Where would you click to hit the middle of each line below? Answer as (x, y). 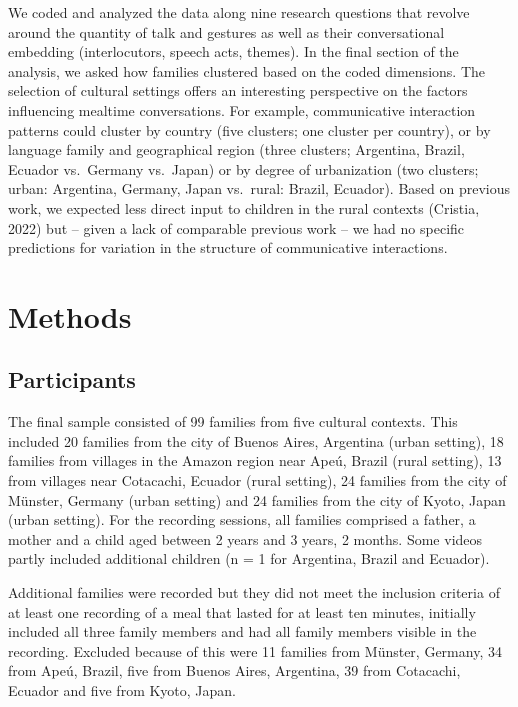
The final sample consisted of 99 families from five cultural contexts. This (233, 421)
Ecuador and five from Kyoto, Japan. (122, 690)
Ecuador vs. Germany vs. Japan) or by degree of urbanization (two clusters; (243, 168)
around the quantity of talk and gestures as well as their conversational (226, 31)
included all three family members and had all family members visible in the (242, 631)
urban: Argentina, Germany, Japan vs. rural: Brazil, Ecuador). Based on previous (259, 188)
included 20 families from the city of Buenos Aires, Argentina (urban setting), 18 (256, 440)
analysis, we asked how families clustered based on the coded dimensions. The (246, 70)
